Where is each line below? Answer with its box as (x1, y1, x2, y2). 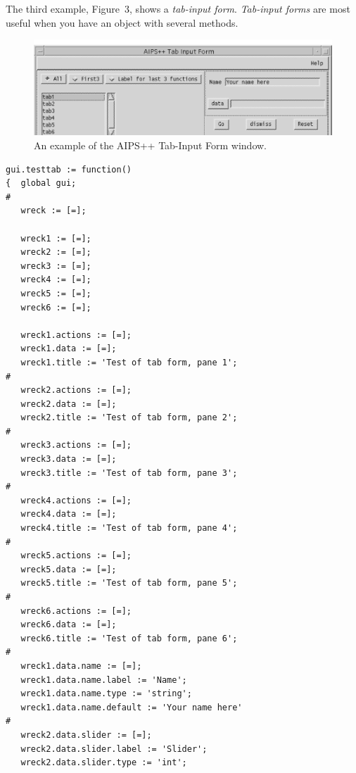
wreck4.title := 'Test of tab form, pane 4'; (20, 523, 238, 534)
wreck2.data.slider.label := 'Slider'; (20, 743, 208, 754)
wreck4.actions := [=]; (20, 495, 132, 505)
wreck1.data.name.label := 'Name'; (20, 674, 187, 685)
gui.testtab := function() (6, 164, 132, 175)
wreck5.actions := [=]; (20, 551, 132, 561)
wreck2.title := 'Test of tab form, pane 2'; (20, 413, 238, 423)
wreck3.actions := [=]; (20, 440, 132, 451)
